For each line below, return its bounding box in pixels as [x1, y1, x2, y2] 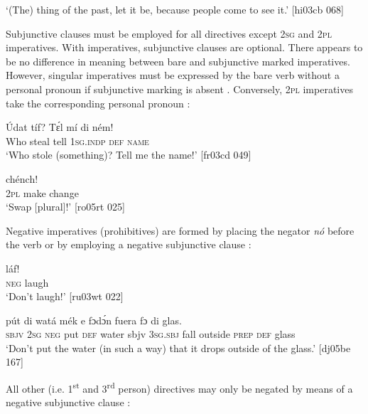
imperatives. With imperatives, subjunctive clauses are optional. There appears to [6, 40, 363, 55]
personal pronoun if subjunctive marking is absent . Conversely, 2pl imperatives [6, 81, 353, 96]
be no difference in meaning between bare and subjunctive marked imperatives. [6, 53, 350, 68]
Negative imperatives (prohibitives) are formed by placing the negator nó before [6, 223, 355, 238]
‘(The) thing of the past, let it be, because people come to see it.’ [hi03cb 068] [6, 2, 344, 16]
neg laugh [6, 275, 49, 290]
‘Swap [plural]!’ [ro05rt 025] [6, 199, 125, 214]
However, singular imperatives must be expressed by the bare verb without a [6, 68, 340, 83]
